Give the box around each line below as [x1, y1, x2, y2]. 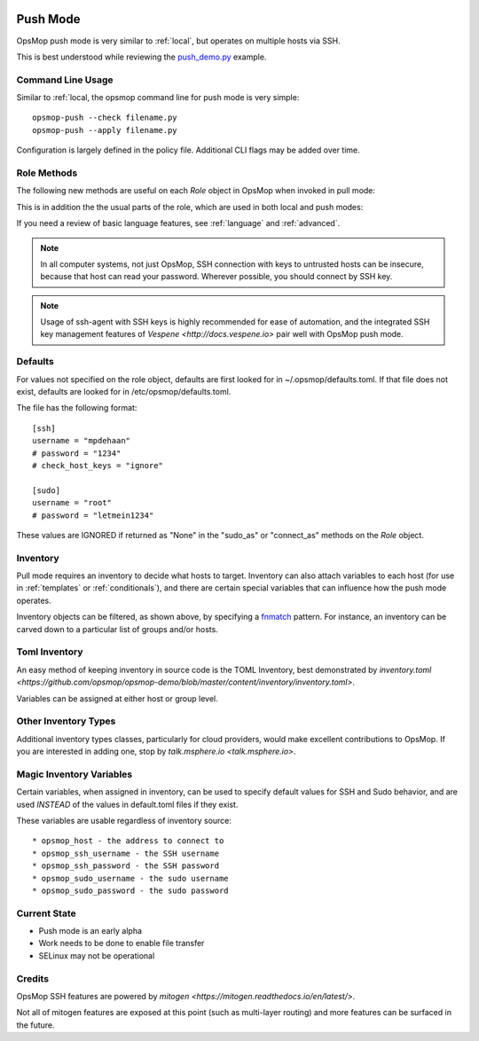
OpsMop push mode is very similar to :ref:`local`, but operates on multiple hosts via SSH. [16, 35, 341, 46]
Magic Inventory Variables [16, 768, 133, 780]
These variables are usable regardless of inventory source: [16, 816, 232, 826]
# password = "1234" [32, 448, 122, 458]
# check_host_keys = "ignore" [32, 460, 164, 470]
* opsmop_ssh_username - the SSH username [32, 848, 220, 858]
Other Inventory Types [16, 715, 116, 727]
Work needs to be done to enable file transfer [38, 938, 205, 949]
